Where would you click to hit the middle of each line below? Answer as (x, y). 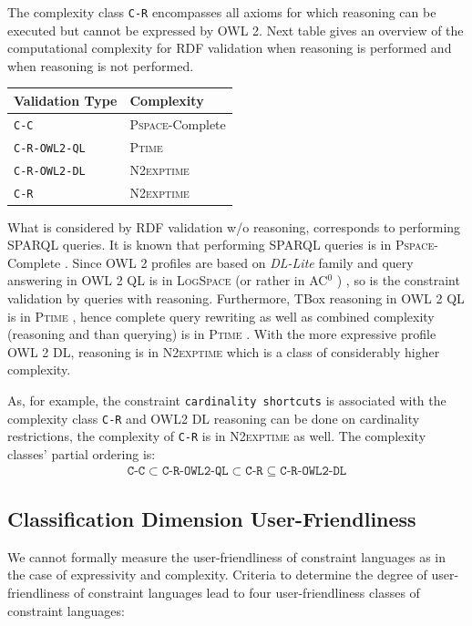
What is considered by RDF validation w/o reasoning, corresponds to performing (234, 226)
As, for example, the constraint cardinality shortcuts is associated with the (227, 400)
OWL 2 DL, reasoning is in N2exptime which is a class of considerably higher (224, 351)
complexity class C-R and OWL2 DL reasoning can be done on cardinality (214, 418)
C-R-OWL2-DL (50, 171)
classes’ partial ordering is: (82, 453)
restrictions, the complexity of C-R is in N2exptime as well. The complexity (217, 436)
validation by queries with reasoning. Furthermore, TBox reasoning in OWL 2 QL (236, 298)
